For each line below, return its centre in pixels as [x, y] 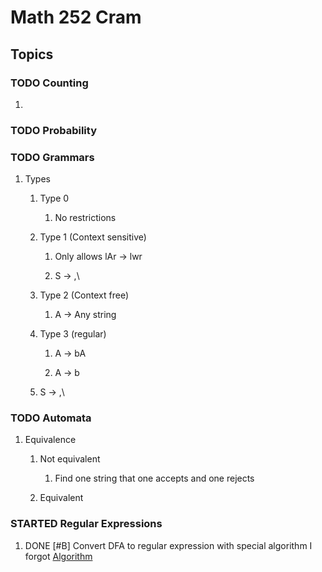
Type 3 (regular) [73, 334]
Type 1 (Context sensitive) [93, 237]
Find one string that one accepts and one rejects [154, 478]
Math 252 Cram [76, 17]
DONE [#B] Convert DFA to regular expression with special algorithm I [168, 545]
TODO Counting [49, 83]
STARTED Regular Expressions [86, 524]
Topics [32, 54]
